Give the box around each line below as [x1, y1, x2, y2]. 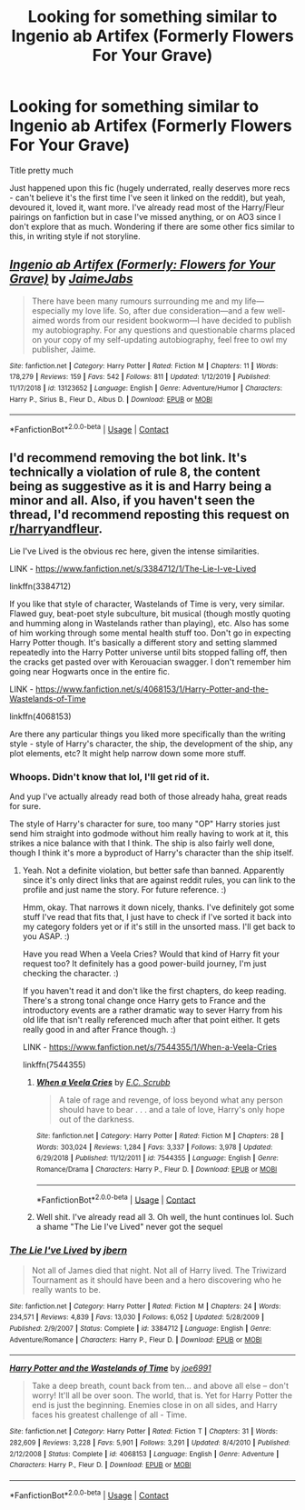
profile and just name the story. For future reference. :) [22, 885, 227, 895]
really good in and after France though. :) [22, 1025, 177, 1035]
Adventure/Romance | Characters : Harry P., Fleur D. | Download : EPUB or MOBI [9, 1335, 262, 1345]
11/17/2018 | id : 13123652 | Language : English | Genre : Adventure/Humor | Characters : [9, 384, 283, 393]
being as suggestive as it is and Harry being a [9, 479, 272, 495]
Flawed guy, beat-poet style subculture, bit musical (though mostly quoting [9, 607, 290, 619]
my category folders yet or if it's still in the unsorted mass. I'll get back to [22, 921, 296, 933]
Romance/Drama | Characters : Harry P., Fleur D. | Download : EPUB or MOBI [35, 1165, 278, 1175]
